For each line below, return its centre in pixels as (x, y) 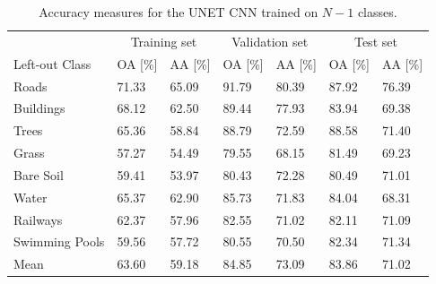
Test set (375, 41)
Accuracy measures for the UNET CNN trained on (179, 12)
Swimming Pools (59, 241)
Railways (38, 219)
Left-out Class (52, 63)
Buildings (39, 108)
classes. (377, 12)
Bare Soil (39, 174)
